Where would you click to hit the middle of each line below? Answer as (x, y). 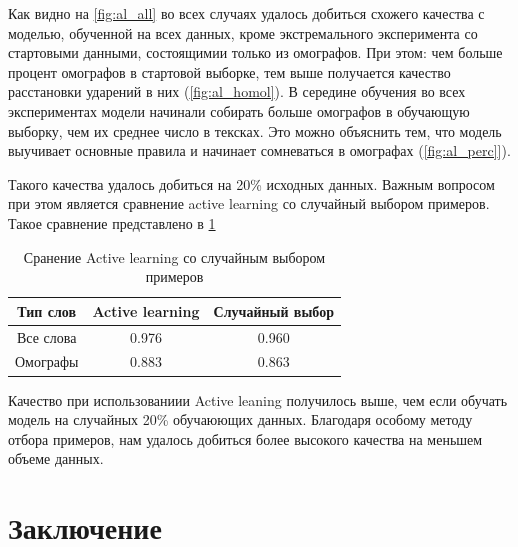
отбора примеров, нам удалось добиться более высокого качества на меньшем (245, 438)
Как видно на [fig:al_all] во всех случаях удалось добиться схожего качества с (246, 13)
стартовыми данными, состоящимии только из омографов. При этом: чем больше (255, 52)
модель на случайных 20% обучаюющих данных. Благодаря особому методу (240, 419)
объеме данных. (56, 458)
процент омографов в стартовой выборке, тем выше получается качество (229, 71)
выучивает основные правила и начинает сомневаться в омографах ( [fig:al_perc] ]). (259, 150)
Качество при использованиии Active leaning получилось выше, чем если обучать (258, 399)
